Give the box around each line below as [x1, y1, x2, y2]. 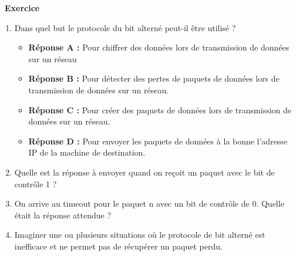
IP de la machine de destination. [28, 146, 146, 159]
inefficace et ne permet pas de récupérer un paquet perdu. [14, 240, 223, 252]
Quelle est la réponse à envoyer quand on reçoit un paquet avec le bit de [14, 166, 275, 178]
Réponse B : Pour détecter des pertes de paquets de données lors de [28, 72, 280, 85]
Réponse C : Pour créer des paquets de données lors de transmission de [28, 103, 292, 116]
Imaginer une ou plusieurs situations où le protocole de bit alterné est [14, 228, 265, 241]
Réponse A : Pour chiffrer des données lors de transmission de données [28, 41, 290, 53]
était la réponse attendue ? [14, 208, 112, 221]
